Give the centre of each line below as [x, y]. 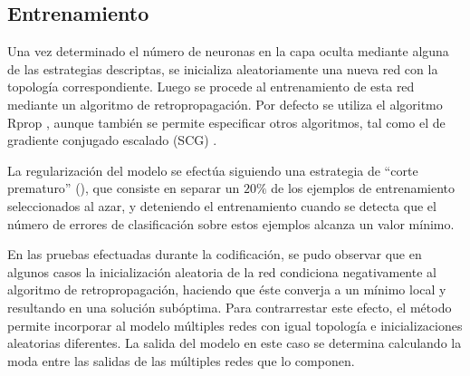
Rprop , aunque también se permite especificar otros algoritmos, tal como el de [226, 122]
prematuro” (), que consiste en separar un [124, 188]
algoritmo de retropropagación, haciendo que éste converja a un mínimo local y [227, 289]
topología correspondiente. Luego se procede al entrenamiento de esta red [211, 87]
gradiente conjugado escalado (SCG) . [112, 140]
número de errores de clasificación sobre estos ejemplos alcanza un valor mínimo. [231, 223]
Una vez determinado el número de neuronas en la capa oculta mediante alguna [228, 51]
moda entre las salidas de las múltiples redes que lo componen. [181, 360]
